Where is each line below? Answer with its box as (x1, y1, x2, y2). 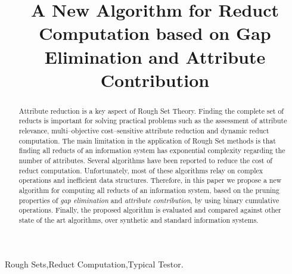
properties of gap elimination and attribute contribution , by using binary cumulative (18, 195, 279, 205)
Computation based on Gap (39, 21, 271, 45)
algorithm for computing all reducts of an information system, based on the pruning (18, 185, 279, 195)
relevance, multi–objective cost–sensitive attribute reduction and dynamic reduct (18, 126, 269, 136)
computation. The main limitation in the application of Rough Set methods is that (18, 135, 276, 145)
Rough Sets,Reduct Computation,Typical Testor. (5, 257, 184, 270)
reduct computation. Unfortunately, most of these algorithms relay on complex (18, 165, 263, 175)
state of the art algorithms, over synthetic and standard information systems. (18, 214, 259, 225)
